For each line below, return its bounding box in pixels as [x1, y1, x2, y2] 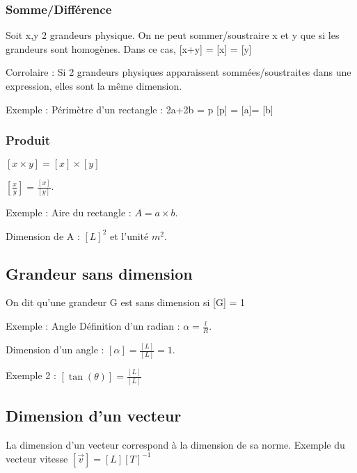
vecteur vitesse [6, 451, 68, 465]
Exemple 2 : [6, 368, 56, 383]
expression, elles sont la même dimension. [6, 79, 182, 93]
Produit [6, 131, 50, 149]
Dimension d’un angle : [6, 342, 104, 357]
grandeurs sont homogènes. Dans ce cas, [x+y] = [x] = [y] [6, 41, 252, 56]
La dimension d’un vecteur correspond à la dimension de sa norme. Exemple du [6, 438, 345, 452]
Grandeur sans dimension [6, 262, 193, 284]
